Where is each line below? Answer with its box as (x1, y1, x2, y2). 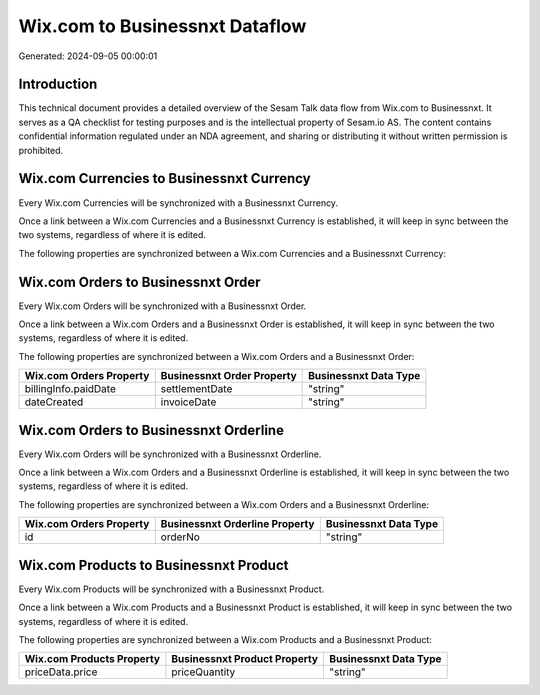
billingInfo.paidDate (24, 382, 117, 396)
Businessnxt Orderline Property (160, 517, 315, 531)
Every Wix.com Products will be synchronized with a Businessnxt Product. (18, 583, 325, 595)
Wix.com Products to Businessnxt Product (18, 556, 289, 574)
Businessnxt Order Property (160, 369, 297, 383)
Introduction (18, 76, 98, 93)
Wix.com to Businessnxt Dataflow (18, 15, 307, 37)
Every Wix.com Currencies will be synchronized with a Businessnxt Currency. (18, 196, 339, 209)
